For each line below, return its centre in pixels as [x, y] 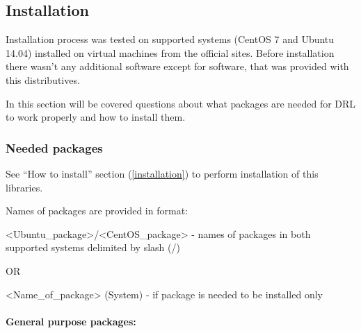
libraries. [24, 187]
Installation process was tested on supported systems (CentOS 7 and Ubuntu [170, 39]
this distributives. [43, 79]
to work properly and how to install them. [96, 117]
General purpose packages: [71, 321]
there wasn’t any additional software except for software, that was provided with [177, 66]
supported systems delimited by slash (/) [93, 247]
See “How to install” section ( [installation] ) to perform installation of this [162, 173]
